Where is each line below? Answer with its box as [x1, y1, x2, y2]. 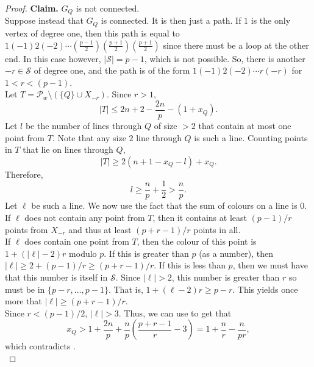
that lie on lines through [23, 143, 113, 156]
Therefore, [5, 167, 43, 180]
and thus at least [68, 223, 132, 236]
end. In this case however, [5, 52, 101, 65]
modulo [69, 246, 97, 259]
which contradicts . [5, 340, 76, 352]
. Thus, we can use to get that [118, 306, 232, 319]
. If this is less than [154, 259, 226, 271]
